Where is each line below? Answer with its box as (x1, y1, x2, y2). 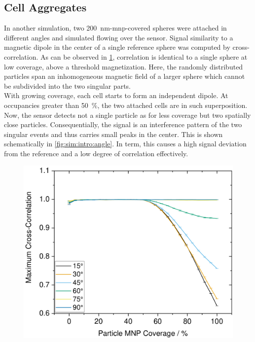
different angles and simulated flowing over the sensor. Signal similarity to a (4, 32, 233, 42)
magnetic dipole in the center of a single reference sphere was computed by (4, 42, 230, 52)
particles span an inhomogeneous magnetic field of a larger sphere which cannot (4, 71, 245, 81)
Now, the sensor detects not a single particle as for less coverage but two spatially (4, 109, 251, 120)
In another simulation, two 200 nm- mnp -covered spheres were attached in (4, 23, 227, 33)
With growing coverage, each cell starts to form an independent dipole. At (4, 90, 228, 101)
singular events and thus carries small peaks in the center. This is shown (4, 129, 223, 139)
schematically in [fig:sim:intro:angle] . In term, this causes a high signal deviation (4, 138, 247, 149)
